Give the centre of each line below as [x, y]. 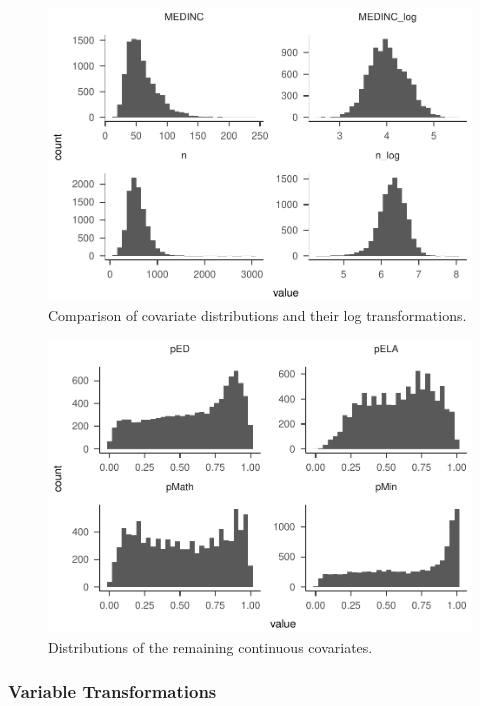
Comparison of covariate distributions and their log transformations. [257, 315]
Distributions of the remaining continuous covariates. [210, 646]
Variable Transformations [112, 691]
